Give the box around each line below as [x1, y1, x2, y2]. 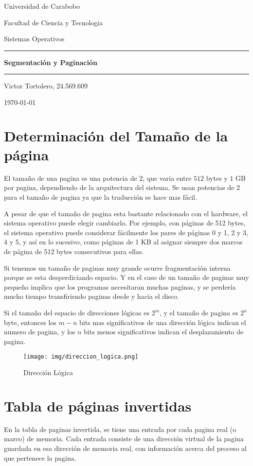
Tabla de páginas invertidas [4, 396, 192, 415]
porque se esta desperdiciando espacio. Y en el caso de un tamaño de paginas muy [4, 272, 249, 282]
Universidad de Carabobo [4, 1, 80, 11]
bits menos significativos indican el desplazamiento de [84, 327, 244, 337]
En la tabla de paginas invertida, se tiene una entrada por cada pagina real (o [4, 424, 236, 434]
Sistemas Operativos [4, 34, 65, 44]
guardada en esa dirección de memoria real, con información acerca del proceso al [4, 443, 247, 453]
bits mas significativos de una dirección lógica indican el [79, 317, 246, 327]
